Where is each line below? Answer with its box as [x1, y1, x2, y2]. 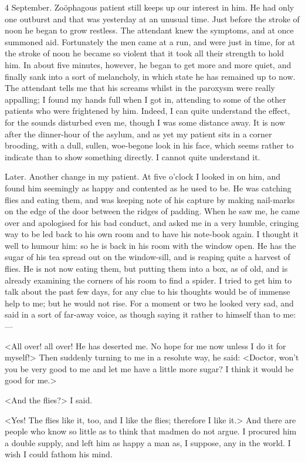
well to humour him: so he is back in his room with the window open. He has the [5, 239, 296, 251]
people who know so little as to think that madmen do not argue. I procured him [5, 425, 297, 437]
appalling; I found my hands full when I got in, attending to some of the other [5, 93, 286, 105]
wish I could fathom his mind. [5, 448, 113, 460]
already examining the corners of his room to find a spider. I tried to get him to [5, 274, 292, 286]
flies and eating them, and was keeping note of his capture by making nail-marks [5, 193, 295, 205]
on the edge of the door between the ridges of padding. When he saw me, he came [5, 205, 300, 217]
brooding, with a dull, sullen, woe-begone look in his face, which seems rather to [5, 139, 294, 151]
